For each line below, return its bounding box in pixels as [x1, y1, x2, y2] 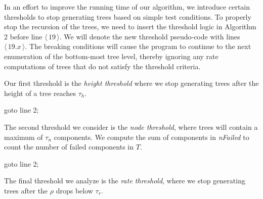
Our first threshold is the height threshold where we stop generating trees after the [4, 78, 259, 88]
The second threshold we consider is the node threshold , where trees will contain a [4, 121, 258, 132]
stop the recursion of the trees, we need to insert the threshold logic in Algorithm [4, 21, 256, 32]
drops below [56, 185, 93, 195]
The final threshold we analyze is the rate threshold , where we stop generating [4, 175, 245, 186]
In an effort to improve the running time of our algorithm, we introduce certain [4, 2, 250, 12]
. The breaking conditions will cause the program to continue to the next [25, 41, 251, 52]
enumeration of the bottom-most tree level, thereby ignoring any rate [4, 51, 218, 61]
